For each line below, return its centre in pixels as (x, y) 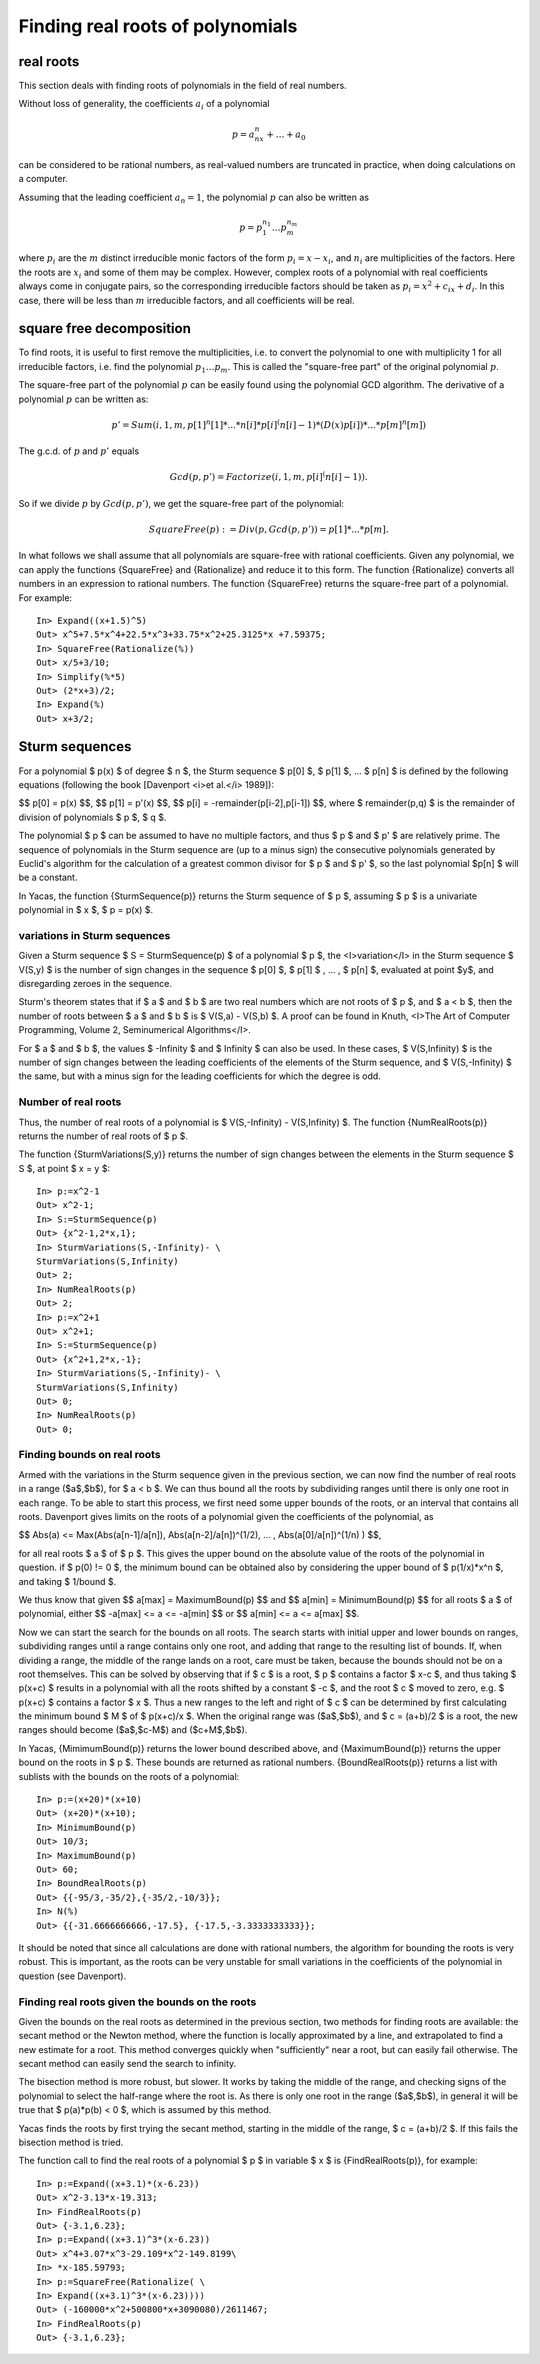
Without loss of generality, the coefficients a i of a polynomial (144, 105)
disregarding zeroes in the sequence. (95, 984)
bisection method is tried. (71, 2142)
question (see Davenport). (72, 1976)
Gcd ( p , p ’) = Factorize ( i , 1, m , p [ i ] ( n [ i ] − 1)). (269, 476)
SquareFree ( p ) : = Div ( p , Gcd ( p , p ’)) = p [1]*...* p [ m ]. (268, 529)
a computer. (43, 179)
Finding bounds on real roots (89, 1455)
